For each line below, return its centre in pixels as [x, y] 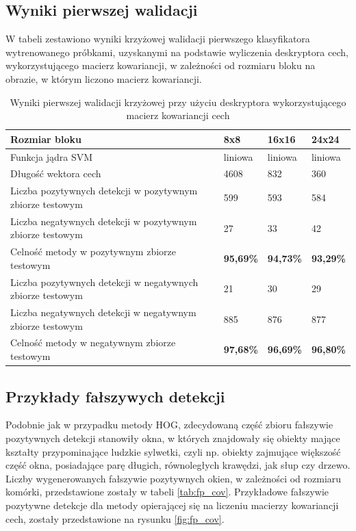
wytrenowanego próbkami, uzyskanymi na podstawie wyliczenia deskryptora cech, [177, 52]
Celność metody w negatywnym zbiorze [93, 342]
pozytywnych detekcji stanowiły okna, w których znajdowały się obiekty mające [173, 438]
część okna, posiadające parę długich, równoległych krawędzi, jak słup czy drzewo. [178, 465]
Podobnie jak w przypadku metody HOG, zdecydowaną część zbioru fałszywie [169, 425]
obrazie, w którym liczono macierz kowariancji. [104, 78]
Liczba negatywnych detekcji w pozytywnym [104, 221]
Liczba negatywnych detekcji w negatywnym [103, 312]
